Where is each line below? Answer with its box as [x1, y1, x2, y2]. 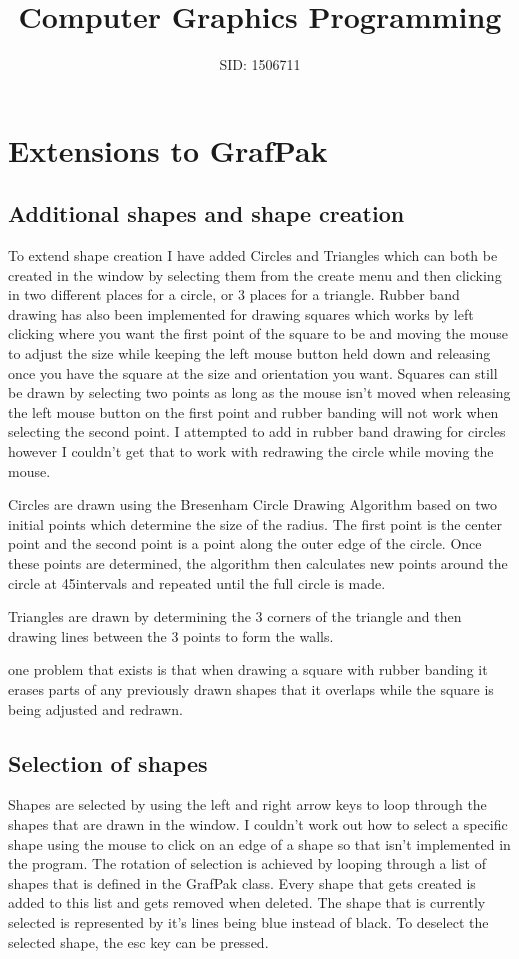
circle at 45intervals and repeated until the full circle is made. [8, 572, 386, 593]
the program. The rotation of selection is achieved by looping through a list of [8, 853, 486, 874]
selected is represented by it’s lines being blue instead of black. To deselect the [8, 911, 489, 932]
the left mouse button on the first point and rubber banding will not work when [8, 401, 499, 422]
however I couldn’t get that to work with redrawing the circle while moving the [8, 441, 494, 462]
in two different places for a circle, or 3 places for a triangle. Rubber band [8, 284, 460, 305]
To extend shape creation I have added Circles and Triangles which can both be [8, 245, 498, 266]
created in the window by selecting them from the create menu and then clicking [8, 264, 502, 285]
